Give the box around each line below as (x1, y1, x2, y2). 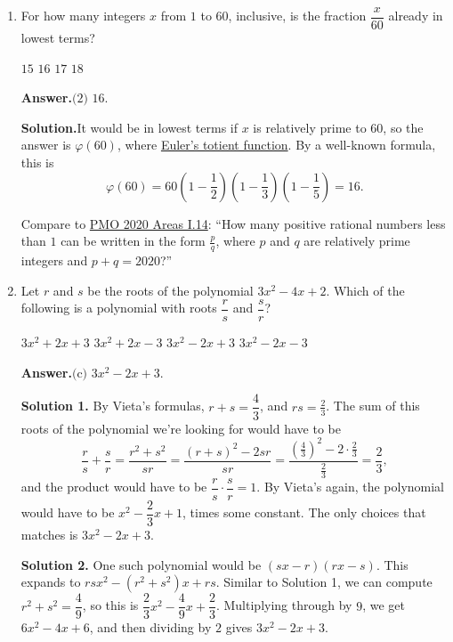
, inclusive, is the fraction (228, 6, 367, 25)
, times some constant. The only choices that (182, 503, 426, 522)
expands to (20, 573, 81, 591)
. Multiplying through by (215, 596, 352, 614)
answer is (20, 135, 71, 154)
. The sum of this (326, 396, 420, 415)
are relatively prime (303, 232, 410, 250)
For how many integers (20, 6, 146, 25)
